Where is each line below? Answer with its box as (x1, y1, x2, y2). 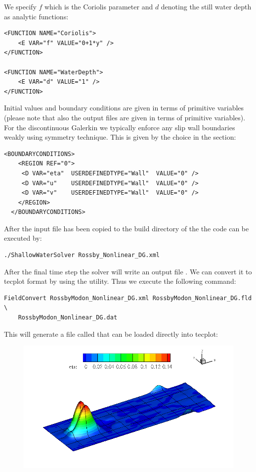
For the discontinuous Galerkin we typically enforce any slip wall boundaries (4, 122, 235, 132)
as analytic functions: (4, 11, 69, 21)
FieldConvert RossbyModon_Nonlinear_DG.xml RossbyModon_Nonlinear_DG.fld (4, 294, 252, 302)
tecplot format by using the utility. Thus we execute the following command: (4, 276, 236, 286)
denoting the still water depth (161, 1, 252, 11)
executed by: (4, 233, 42, 243)
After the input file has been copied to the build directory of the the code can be (4, 223, 249, 233)
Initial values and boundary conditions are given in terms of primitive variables (4, 103, 244, 113)
